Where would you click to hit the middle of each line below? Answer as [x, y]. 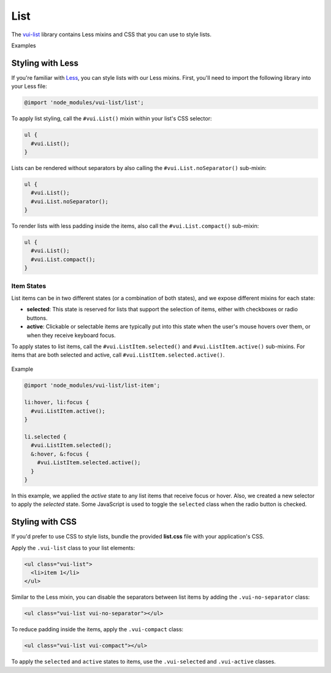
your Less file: [29, 87]
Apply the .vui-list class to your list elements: [73, 548]
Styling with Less [45, 63]
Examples [24, 45]
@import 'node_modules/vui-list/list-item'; [92, 385]
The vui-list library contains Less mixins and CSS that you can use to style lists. [111, 34]
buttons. [37, 318]
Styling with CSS [44, 522]
